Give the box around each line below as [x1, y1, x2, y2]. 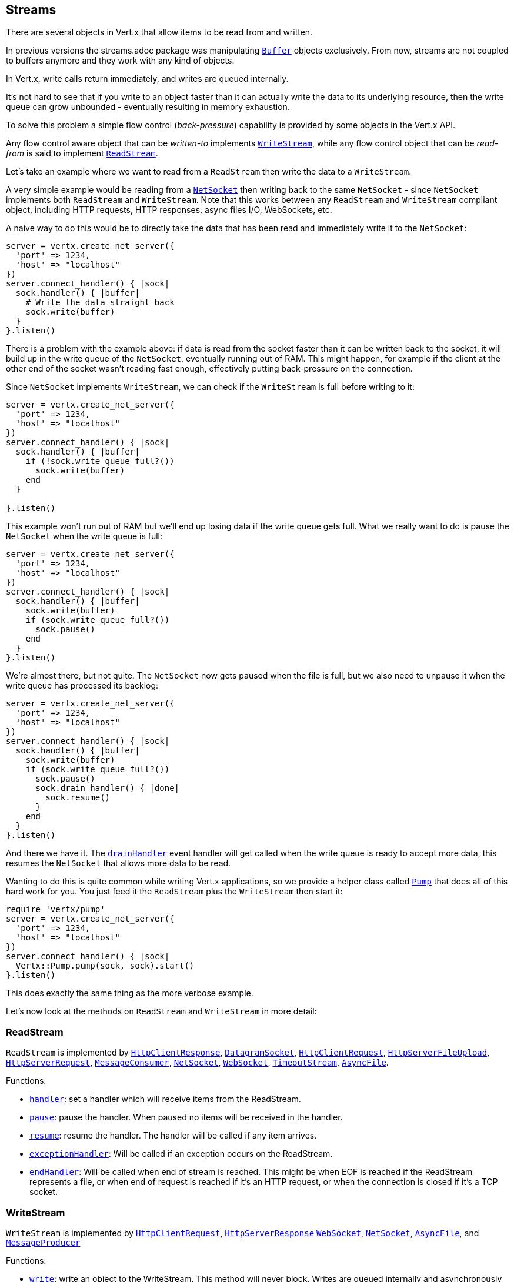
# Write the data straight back [25, 298, 175, 308]
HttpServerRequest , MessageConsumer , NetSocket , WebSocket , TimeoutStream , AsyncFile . [6, 1057, 389, 1068]
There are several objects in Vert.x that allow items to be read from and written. [6, 27, 313, 38]
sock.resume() [45, 793, 111, 803]
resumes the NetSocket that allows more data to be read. [6, 858, 231, 869]
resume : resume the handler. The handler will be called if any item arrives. [29, 1130, 317, 1141]
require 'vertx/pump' [6, 904, 105, 914]
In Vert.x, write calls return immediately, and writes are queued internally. [6, 74, 289, 84]
